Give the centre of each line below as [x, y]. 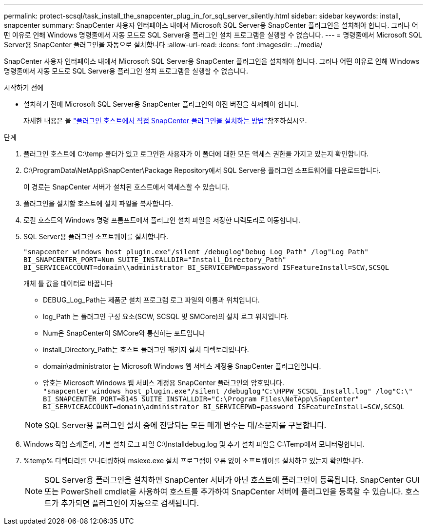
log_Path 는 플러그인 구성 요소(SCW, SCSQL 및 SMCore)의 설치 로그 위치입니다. [166, 316]
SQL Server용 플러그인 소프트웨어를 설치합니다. [96, 236]
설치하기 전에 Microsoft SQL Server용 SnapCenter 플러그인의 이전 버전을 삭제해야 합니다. [161, 104]
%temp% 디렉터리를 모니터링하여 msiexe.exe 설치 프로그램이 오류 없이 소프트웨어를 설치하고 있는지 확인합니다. [194, 461]
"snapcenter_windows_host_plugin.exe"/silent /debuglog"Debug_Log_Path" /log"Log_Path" [196, 252]
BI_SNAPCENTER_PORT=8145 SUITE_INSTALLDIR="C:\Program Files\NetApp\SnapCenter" [201, 399]
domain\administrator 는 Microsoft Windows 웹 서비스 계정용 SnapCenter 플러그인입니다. [182, 366]
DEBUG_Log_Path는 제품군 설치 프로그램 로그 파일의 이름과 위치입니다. [151, 300]
